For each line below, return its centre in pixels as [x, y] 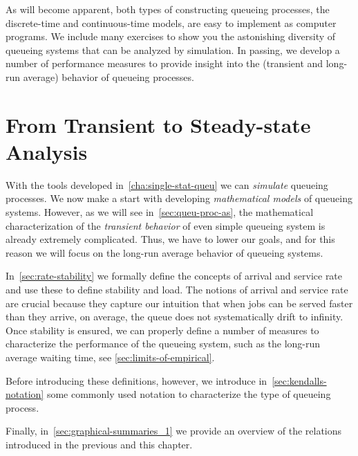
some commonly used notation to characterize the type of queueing [189, 394]
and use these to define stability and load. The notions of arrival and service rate [177, 290]
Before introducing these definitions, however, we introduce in [136, 380]
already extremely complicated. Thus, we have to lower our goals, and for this [170, 239]
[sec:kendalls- [299, 380]
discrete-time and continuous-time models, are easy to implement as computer [171, 22]
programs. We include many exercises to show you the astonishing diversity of [171, 36]
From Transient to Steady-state [158, 124]
